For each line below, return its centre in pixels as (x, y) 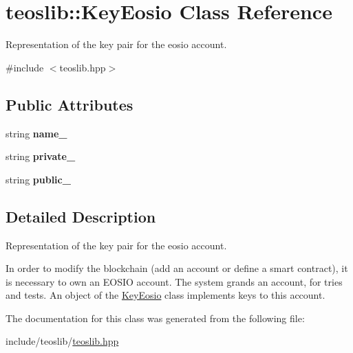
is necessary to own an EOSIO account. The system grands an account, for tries (174, 281)
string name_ (36, 133)
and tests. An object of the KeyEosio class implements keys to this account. (165, 295)
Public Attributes (69, 104)
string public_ (38, 179)
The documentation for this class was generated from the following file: (155, 318)
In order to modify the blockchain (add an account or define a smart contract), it (177, 268)
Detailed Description (81, 216)
